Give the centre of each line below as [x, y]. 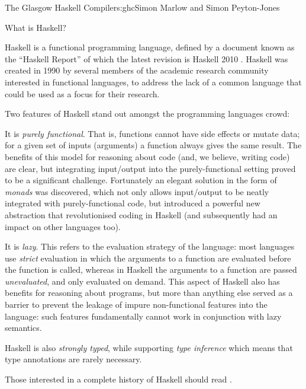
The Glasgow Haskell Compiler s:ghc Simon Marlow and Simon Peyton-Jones [142, 7]
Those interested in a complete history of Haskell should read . [118, 379]
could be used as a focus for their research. [82, 93]
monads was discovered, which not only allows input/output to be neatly [137, 191]
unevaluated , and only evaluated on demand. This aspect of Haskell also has [142, 281]
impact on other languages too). [63, 226]
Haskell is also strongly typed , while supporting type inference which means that [149, 347]
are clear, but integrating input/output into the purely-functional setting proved [150, 168]
